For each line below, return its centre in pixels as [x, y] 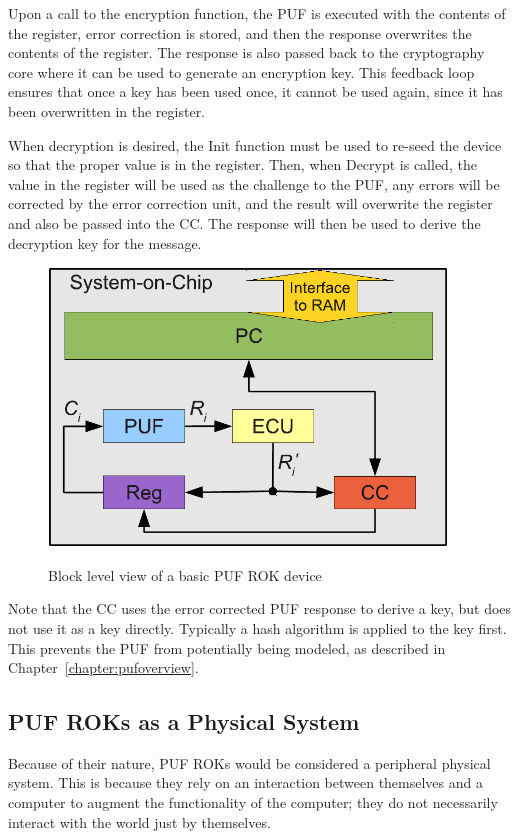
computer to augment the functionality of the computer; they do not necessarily [253, 802]
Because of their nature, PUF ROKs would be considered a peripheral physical [249, 762]
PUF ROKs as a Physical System [184, 721]
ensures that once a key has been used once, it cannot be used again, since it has [255, 91]
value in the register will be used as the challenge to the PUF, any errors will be [254, 183]
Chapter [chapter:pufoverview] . [103, 667]
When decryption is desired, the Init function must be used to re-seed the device [255, 144]
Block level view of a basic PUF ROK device [185, 574]
